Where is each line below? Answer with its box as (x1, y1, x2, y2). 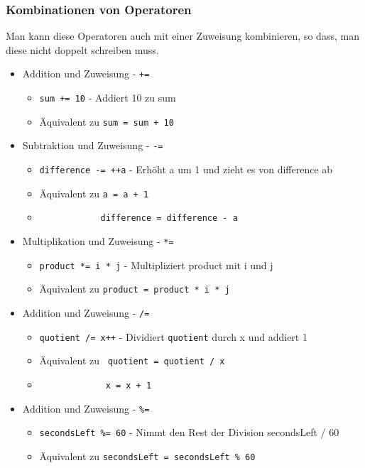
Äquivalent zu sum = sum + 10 (39, 114, 174, 129)
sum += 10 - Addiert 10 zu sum (39, 90, 176, 105)
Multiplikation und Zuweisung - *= (22, 234, 174, 248)
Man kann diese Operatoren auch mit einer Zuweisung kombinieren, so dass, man (6, 28, 359, 43)
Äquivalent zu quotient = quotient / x (39, 353, 225, 368)
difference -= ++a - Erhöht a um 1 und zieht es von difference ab (39, 162, 333, 177)
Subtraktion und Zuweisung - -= (22, 138, 163, 153)
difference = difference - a (100, 213, 238, 224)
